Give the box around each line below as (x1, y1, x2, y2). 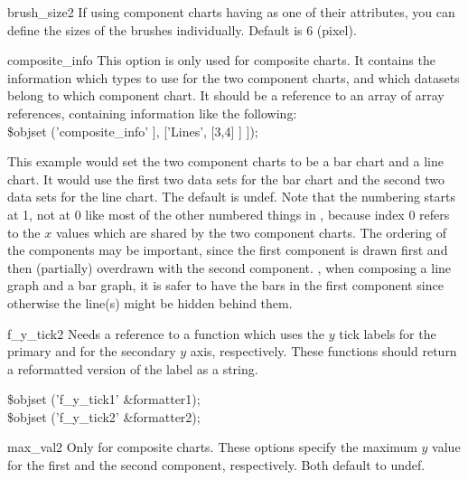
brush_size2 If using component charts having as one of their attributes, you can (7, 3, 455, 21)
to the (7, 222, 41, 241)
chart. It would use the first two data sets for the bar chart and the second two (7, 169, 445, 188)
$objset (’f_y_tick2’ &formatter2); (7, 407, 201, 426)
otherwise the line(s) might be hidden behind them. (7, 293, 293, 312)
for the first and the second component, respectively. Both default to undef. (7, 456, 426, 475)
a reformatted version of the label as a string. (7, 359, 258, 378)
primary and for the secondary (7, 342, 176, 361)
